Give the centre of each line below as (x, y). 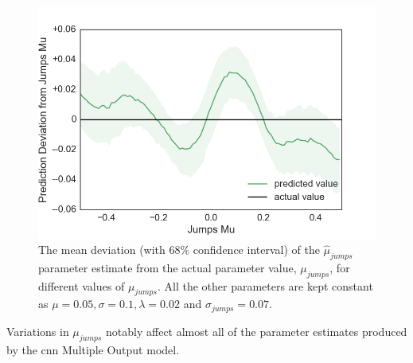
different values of (82, 285)
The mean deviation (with (102, 250)
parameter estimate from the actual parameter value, (168, 267)
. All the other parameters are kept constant (265, 285)
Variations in (38, 331)
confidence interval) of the (256, 250)
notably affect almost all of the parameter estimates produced (257, 331)
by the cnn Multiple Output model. (93, 349)
